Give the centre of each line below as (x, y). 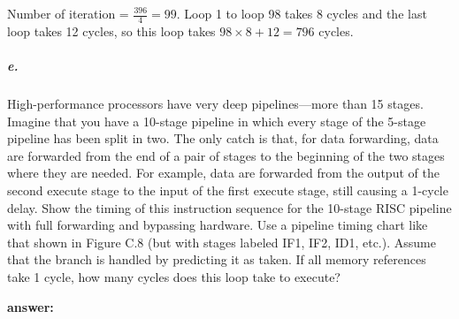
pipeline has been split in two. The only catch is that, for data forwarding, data (223, 138)
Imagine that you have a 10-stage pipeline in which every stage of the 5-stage (217, 121)
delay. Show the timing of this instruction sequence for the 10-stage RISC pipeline (229, 207)
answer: (31, 306)
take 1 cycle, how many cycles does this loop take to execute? (174, 276)
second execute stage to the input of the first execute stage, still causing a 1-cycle (228, 190)
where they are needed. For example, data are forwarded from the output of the (223, 173)
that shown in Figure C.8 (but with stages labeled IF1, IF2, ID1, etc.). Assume (222, 242)
